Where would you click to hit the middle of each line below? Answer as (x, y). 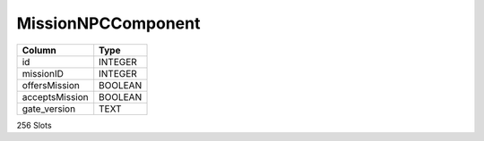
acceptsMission (55, 96)
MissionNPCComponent (108, 23)
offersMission (51, 85)
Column (39, 50)
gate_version (49, 109)
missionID (43, 73)
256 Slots (35, 125)
